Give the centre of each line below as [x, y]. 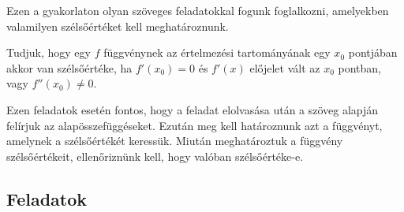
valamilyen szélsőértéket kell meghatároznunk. [118, 26]
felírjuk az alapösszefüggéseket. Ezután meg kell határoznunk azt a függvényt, [195, 125]
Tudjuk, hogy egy [49, 52]
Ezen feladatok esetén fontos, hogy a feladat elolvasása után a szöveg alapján [193, 109]
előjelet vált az [285, 67]
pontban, [359, 67]
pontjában [373, 52]
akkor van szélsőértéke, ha [69, 67]
